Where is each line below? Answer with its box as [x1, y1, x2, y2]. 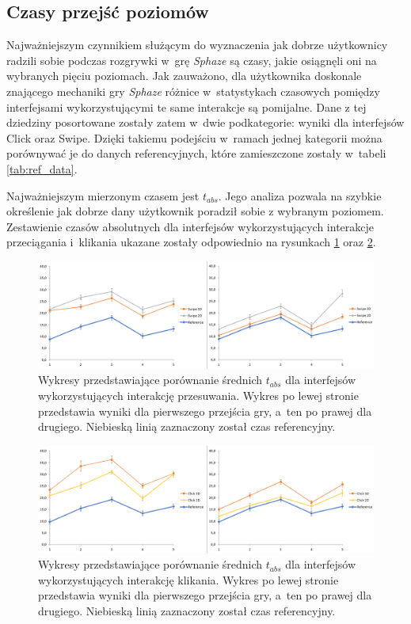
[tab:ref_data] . [6, 160, 78, 177]
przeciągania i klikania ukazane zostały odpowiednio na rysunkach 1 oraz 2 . [6, 234, 376, 250]
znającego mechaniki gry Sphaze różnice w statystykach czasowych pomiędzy [6, 82, 380, 99]
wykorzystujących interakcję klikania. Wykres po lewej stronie [38, 571, 339, 588]
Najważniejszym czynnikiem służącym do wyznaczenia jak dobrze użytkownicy [6, 36, 388, 53]
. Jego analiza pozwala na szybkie [218, 187, 382, 204]
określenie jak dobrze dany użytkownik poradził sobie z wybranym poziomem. [6, 203, 384, 219]
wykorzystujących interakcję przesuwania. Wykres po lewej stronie [38, 386, 359, 403]
